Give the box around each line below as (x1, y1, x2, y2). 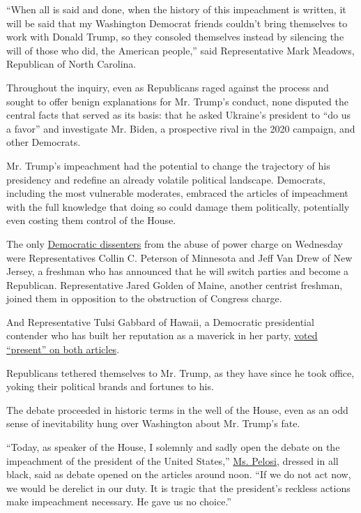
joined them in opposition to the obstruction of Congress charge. (6, 291, 282, 306)
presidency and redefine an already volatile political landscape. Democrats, (6, 172, 325, 186)
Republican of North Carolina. (6, 57, 137, 71)
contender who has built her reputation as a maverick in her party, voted (6, 328, 318, 343)
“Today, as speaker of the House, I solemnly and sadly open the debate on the (6, 440, 340, 454)
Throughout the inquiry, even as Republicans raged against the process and (6, 80, 329, 94)
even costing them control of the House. (6, 213, 176, 228)
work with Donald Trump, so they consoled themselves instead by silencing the (6, 29, 344, 44)
